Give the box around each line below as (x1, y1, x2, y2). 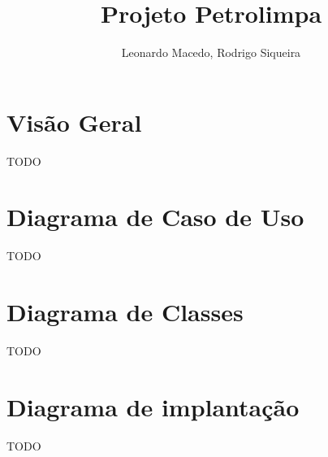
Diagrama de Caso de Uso (6, 200, 304, 233)
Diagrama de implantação (6, 390, 300, 423)
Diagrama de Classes (6, 295, 244, 329)
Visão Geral (6, 105, 142, 138)
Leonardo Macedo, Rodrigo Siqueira (121, 44, 301, 61)
